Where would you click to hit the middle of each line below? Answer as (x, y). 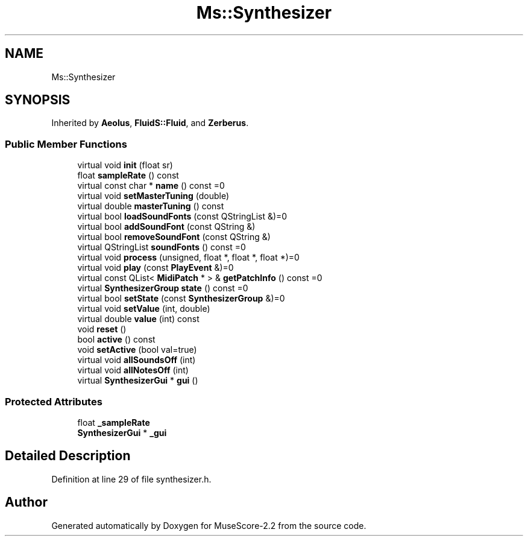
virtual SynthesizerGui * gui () (138, 381)
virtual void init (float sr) (125, 165)
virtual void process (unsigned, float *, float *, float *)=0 (188, 258)
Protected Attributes (54, 401)
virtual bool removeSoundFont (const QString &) (174, 237)
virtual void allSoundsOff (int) (137, 360)
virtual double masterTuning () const (151, 206)
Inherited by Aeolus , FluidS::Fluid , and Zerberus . (150, 123)
